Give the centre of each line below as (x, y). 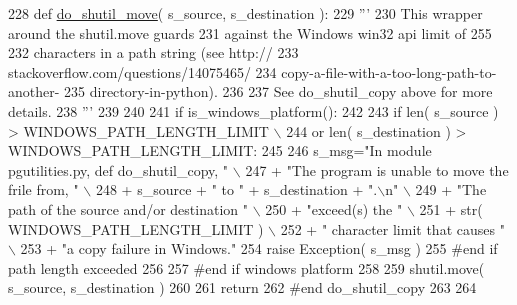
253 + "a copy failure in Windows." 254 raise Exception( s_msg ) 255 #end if (259, 248)
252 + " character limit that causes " (392, 228)
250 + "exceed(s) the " (334, 208)
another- (34, 91)
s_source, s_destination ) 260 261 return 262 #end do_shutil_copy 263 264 (242, 287)
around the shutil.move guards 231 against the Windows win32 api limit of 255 (250, 32)
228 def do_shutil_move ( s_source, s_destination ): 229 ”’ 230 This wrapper (245, 13)
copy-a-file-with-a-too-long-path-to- (389, 71)
